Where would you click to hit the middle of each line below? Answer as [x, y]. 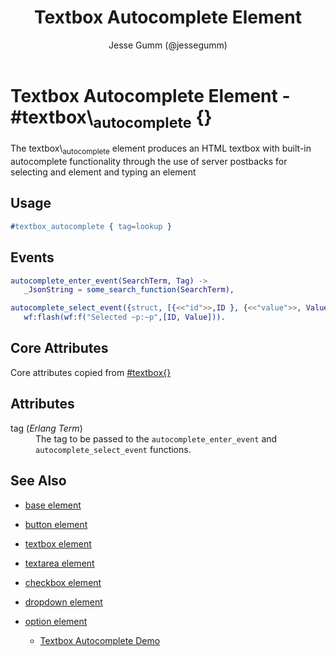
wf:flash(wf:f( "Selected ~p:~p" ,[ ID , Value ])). [124, 317]
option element [56, 621]
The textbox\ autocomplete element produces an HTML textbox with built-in [161, 149]
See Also [38, 481]
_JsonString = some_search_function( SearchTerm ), [129, 290]
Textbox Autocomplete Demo [100, 640]
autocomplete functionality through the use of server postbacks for [149, 162]
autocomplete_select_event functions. [113, 449]
